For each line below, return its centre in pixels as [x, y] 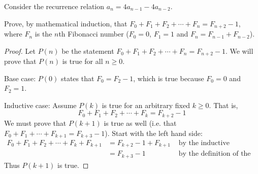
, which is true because [169, 78]
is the [43, 34]
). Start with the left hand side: [154, 133]
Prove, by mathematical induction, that [66, 23]
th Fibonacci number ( [94, 34]
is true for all [83, 61]
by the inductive [204, 143]
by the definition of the [215, 154]
